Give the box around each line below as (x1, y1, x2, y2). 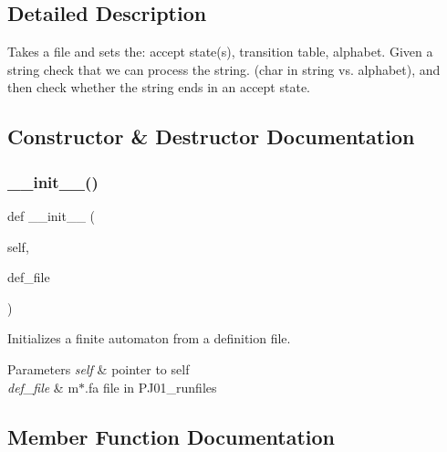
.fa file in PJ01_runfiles (85, 377, 217, 396)
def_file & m (7, 377, 79, 396)
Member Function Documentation (7, 422, 336, 450)
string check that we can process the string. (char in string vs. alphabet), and (7, 59, 441, 79)
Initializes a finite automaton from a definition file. (7, 329, 291, 348)
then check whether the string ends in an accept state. (7, 78, 310, 97)
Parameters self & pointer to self (7, 359, 190, 378)
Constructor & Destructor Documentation (7, 122, 415, 151)
